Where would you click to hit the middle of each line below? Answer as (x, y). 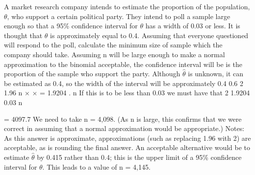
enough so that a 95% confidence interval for (71, 26)
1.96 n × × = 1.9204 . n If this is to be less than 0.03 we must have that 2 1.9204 (127, 93)
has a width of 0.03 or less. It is (193, 26)
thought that (23, 35)
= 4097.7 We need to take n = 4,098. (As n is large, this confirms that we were (123, 119)
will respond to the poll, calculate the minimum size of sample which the (113, 45)
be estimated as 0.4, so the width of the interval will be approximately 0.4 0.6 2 (124, 83)
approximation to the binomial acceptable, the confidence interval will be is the (123, 64)
